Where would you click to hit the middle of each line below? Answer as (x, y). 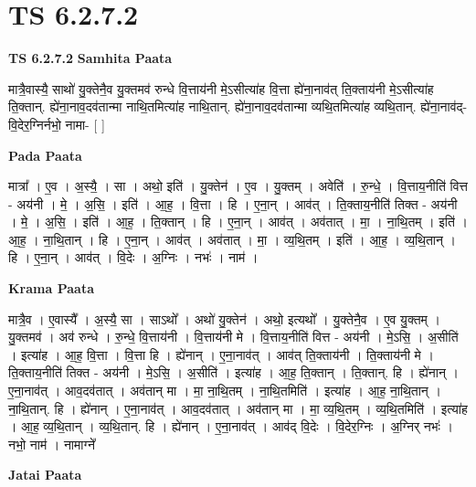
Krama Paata (51, 288)
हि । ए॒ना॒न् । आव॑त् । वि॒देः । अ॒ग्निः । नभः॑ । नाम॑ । (133, 257)
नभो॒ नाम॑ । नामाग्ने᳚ (52, 444)
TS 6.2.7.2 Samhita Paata (90, 58)
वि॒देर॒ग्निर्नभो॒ (35, 124)
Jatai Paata (45, 475)
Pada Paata (45, 155)
